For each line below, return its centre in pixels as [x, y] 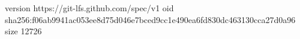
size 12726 [23, 31]
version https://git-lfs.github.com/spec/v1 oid [89, 8]
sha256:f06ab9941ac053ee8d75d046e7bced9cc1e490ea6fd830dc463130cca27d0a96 [150, 19]
